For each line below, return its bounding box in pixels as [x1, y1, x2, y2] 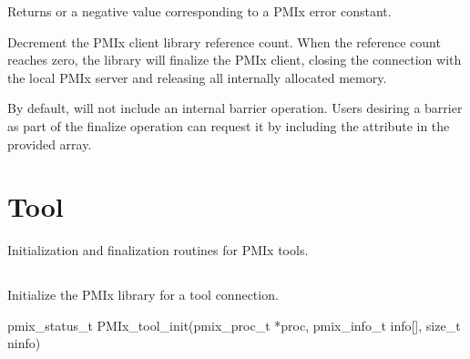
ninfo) [7, 333, 41, 353]
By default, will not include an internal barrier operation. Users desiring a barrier [7, 98, 463, 118]
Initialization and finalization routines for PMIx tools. [7, 241, 309, 260]
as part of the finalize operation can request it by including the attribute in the [7, 116, 450, 135]
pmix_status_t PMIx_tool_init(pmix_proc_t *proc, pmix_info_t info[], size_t [7, 315, 461, 334]
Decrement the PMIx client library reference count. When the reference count [7, 32, 441, 51]
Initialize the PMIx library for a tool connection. [7, 285, 279, 304]
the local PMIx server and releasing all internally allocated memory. [7, 67, 387, 87]
